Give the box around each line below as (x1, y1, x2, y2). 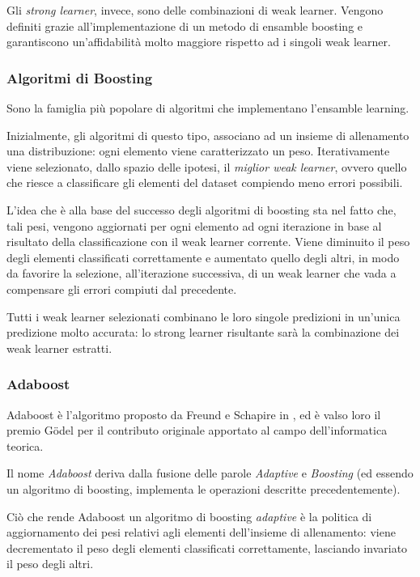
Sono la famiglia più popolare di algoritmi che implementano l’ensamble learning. (6, 100, 409, 116)
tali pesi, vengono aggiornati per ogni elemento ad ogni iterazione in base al (6, 217, 382, 234)
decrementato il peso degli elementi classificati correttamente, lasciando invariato (6, 539, 408, 556)
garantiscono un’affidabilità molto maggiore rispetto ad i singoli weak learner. (6, 33, 391, 50)
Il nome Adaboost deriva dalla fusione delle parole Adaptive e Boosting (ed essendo (6, 465, 414, 482)
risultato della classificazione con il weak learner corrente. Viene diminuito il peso (6, 233, 410, 250)
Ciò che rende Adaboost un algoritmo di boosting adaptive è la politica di (6, 507, 372, 524)
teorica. (6, 437, 44, 454)
